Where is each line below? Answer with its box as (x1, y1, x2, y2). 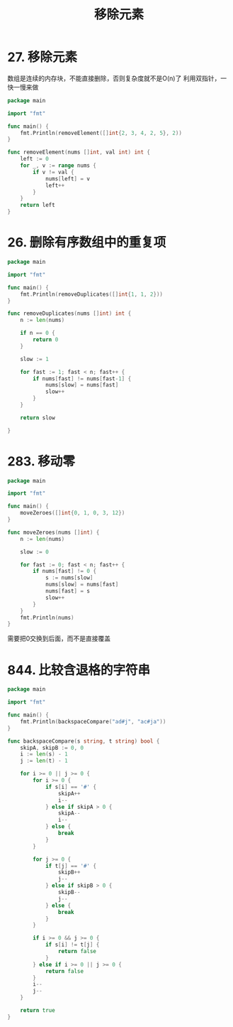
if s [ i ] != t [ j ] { (45, 941, 100, 949)
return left (20, 202, 55, 209)
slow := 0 (20, 548, 50, 555)
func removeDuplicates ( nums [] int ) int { (7, 310, 132, 317)
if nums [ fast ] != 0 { (33, 568, 97, 575)
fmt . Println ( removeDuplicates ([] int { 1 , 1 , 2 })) (20, 291, 163, 298)
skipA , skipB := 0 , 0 (20, 744, 84, 751)
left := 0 (20, 156, 50, 163)
